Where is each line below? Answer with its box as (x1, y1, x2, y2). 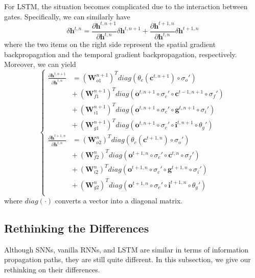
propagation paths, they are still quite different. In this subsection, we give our (4, 254, 251, 265)
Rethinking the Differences (4, 220, 149, 236)
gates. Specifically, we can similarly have (4, 11, 130, 21)
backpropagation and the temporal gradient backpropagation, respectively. (4, 49, 237, 59)
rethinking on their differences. (4, 264, 100, 274)
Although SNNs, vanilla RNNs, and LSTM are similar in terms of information (4, 244, 249, 254)
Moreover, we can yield (4, 59, 76, 69)
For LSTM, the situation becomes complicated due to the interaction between (4, 1, 248, 11)
